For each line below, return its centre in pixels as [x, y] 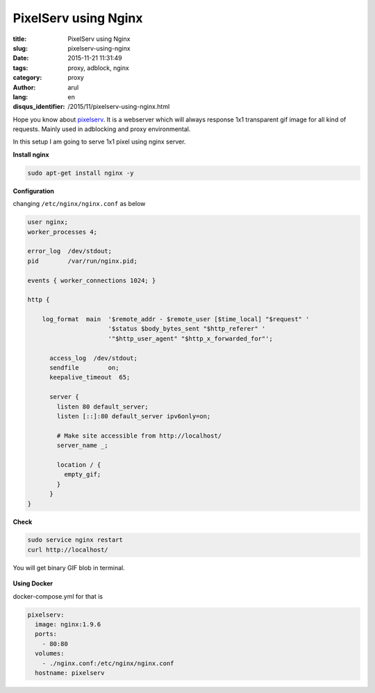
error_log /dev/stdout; [70, 251]
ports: [46, 634]
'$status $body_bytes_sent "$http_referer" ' [187, 329]
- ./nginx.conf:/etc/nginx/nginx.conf [108, 663]
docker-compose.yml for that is [58, 596]
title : [20, 39]
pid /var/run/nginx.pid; [83, 261]
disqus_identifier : [39, 107]
